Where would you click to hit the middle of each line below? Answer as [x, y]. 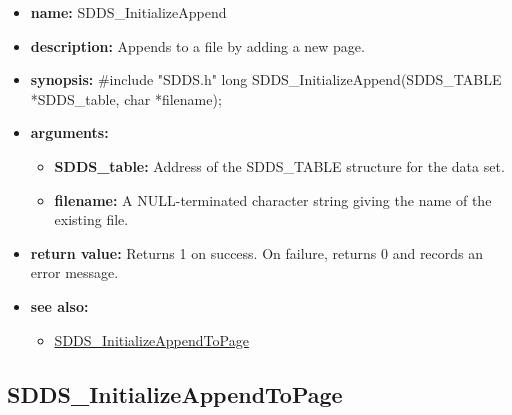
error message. [74, 272]
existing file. [91, 219]
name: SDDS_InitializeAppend [128, 12]
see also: [59, 305]
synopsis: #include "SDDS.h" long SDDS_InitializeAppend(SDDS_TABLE [266, 79]
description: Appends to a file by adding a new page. [197, 45]
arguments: [69, 132]
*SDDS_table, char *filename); [126, 98]
